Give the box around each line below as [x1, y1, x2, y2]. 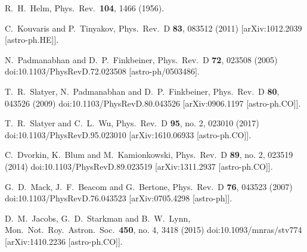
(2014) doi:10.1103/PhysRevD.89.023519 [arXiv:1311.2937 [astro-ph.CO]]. [5, 160, 273, 172]
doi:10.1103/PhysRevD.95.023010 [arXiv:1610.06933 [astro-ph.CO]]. [5, 128, 252, 141]
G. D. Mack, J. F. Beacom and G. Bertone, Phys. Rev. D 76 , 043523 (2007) [5, 180, 293, 192]
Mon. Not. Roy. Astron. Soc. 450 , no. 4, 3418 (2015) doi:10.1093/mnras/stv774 [5, 223, 302, 236]
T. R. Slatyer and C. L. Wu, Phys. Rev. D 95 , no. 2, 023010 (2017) [5, 117, 259, 129]
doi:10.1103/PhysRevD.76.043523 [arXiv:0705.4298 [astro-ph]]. [5, 192, 232, 204]
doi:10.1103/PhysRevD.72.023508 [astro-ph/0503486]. [5, 65, 200, 77]
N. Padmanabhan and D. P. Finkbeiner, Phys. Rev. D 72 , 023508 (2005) [5, 53, 278, 66]
